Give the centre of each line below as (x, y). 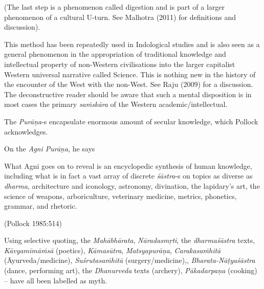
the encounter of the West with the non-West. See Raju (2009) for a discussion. (129, 84)
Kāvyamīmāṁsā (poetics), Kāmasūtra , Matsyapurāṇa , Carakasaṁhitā (113, 250)
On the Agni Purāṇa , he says (50, 149)
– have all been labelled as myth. (56, 280)
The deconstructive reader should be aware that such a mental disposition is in (128, 94)
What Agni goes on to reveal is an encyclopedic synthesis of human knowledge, (128, 165)
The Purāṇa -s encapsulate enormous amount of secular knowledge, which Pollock (131, 121)
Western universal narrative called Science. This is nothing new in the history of (130, 74)
